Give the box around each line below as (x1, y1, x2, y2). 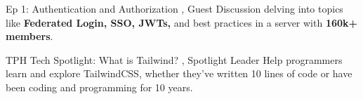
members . (6, 29, 53, 44)
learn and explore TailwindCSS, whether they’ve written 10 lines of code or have (6, 66, 352, 81)
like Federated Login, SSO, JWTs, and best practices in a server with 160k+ (6, 15, 358, 29)
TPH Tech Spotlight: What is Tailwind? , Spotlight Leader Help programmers (6, 52, 343, 67)
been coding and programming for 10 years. (6, 79, 193, 94)
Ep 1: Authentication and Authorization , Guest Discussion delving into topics (6, 1, 343, 15)
